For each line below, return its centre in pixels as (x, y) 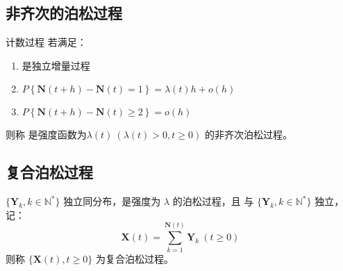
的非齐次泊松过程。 (248, 134)
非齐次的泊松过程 (64, 13)
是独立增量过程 (56, 65)
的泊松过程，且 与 (213, 201)
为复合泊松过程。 (134, 258)
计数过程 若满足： (46, 42)
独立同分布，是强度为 (112, 201)
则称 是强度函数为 (46, 134)
